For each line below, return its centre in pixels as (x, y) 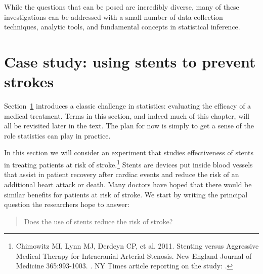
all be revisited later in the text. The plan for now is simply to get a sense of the (129, 126)
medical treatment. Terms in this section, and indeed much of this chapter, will (127, 115)
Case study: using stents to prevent (130, 61)
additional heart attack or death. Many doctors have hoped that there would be (128, 184)
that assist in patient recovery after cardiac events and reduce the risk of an (122, 174)
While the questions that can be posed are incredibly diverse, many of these (122, 7)
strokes (29, 81)
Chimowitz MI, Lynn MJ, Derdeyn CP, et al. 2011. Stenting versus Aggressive (137, 246)
